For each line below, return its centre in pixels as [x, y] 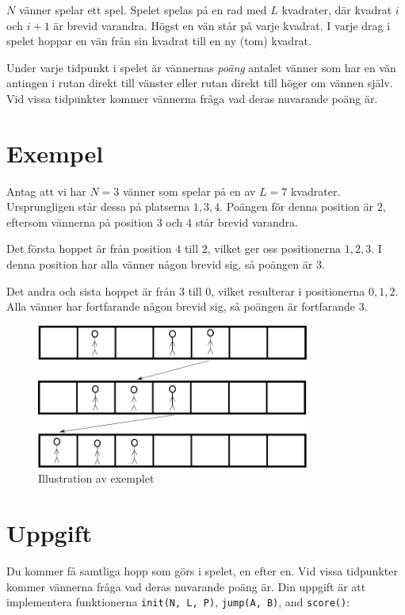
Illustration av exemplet [96, 478]
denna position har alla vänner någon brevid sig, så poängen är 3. [166, 264]
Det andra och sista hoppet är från [91, 290]
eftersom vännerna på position [80, 222]
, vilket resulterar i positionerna [288, 290]
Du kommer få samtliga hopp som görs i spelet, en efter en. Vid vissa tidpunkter [202, 570]
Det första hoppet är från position [89, 248]
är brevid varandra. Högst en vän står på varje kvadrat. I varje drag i [222, 25]
